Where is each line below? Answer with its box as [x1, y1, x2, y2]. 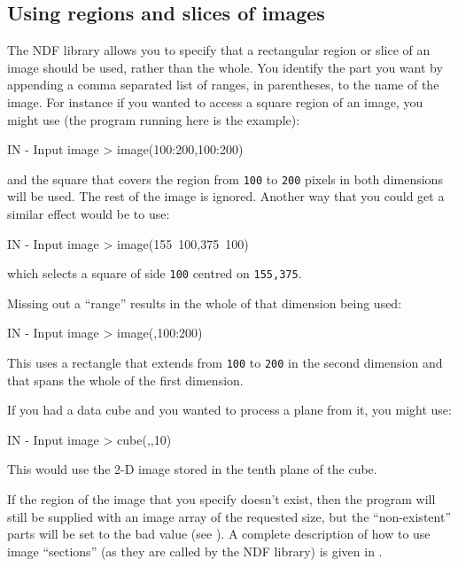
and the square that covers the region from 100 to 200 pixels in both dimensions [7, 169, 443, 188]
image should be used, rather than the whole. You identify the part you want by [7, 58, 443, 76]
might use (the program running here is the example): [7, 110, 300, 128]
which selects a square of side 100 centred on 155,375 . [7, 264, 302, 283]
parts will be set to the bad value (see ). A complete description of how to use [7, 524, 431, 543]
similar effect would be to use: [7, 205, 170, 223]
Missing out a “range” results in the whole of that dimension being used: [7, 293, 402, 312]
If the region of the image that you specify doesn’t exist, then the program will [7, 490, 436, 509]
